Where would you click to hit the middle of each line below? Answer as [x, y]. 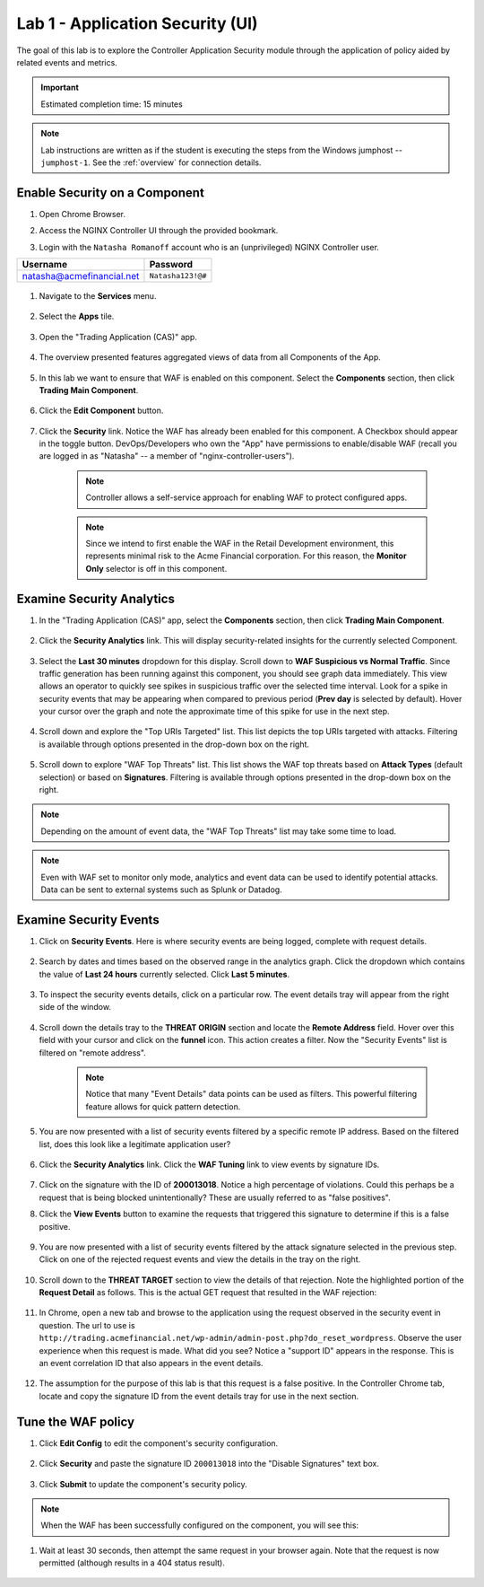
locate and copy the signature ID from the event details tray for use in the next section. [199, 1396]
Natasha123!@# [178, 276]
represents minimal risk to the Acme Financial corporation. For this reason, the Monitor [246, 556]
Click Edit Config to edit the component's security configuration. [159, 1443]
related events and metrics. [67, 62]
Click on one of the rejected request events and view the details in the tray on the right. [200, 1259]
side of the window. [75, 1007]
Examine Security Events [88, 920]
